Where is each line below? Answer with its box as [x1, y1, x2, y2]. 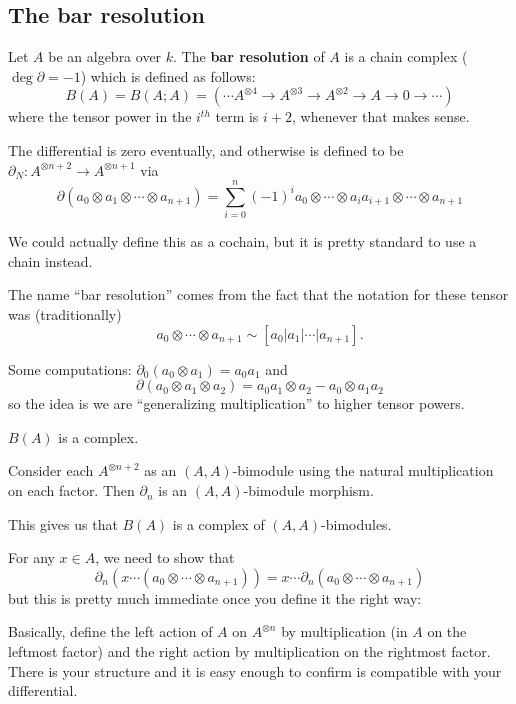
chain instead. [8, 250, 93, 271]
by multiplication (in [281, 621, 408, 642]
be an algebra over [48, 46, 162, 67]
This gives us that [8, 513, 118, 534]
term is [215, 106, 259, 127]
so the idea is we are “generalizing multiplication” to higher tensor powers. [8, 393, 465, 414]
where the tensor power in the [8, 106, 192, 127]
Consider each [8, 460, 94, 481]
